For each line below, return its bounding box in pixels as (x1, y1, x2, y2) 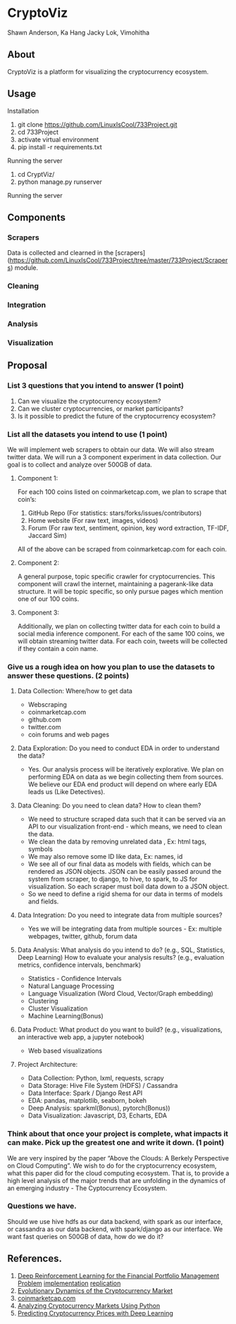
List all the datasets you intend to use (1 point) (7, 429, 168, 439)
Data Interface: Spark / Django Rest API (27, 1089, 143, 1097)
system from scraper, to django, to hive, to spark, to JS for (27, 875, 198, 884)
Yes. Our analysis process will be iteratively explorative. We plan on (27, 765, 224, 774)
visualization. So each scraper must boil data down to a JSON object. (27, 882, 229, 891)
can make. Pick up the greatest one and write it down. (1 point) (7, 1138, 225, 1148)
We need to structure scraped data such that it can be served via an (27, 815, 226, 824)
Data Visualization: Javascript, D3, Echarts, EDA (27, 1111, 168, 1120)
